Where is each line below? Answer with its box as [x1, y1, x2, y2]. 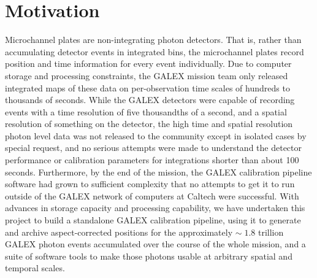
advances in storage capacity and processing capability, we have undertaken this [5, 201, 305, 214]
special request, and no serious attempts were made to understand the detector [5, 141, 302, 154]
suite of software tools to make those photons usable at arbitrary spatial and [5, 249, 292, 262]
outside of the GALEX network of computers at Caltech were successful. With [5, 189, 299, 202]
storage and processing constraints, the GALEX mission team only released [5, 69, 288, 82]
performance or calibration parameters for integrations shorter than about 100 [5, 153, 299, 166]
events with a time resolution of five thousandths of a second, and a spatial [5, 105, 287, 118]
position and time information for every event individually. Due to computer [5, 57, 292, 70]
